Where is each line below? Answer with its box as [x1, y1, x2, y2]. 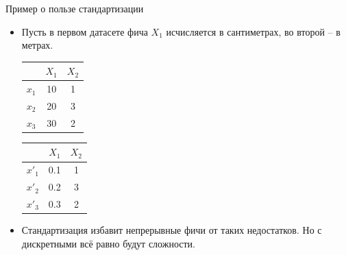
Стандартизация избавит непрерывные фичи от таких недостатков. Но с [21, 223, 322, 237]
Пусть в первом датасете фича [21, 24, 148, 38]
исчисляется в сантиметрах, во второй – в [166, 24, 341, 38]
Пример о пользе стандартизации [5, 1, 144, 15]
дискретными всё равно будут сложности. [21, 236, 195, 250]
